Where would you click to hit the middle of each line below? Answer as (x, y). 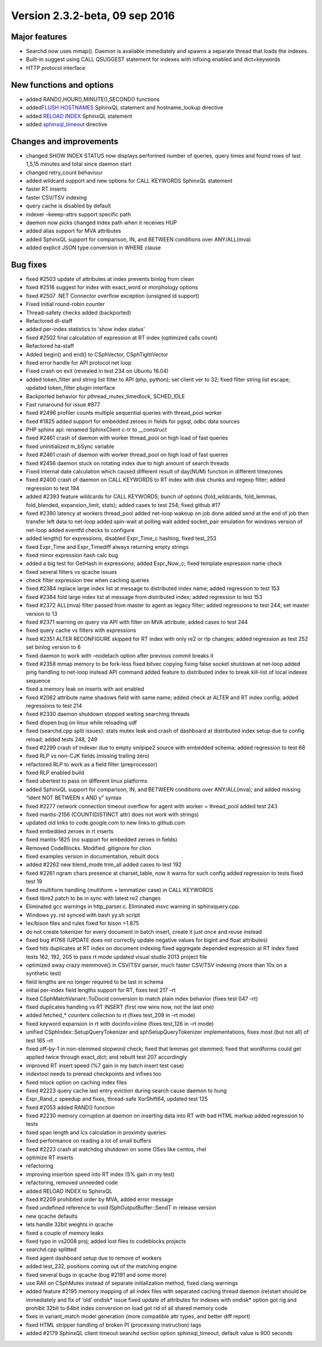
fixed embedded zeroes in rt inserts (70, 831)
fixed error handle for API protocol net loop (79, 362)
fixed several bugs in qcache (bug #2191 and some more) (96, 1275)
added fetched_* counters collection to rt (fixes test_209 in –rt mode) (111, 1015)
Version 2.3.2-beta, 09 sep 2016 (93, 16)
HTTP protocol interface (56, 68)
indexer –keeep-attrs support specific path (78, 214)
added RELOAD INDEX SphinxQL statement (79, 116)
